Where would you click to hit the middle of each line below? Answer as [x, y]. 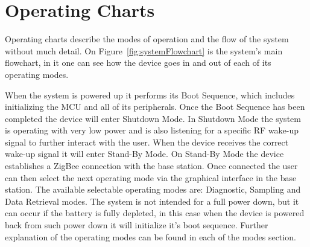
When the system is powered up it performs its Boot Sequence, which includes [150, 95]
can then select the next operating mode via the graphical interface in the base [151, 177]
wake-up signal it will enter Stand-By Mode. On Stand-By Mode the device [144, 154]
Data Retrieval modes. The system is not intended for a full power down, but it [152, 201]
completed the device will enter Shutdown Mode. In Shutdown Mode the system [153, 118]
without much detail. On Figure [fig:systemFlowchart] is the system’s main [144, 50]
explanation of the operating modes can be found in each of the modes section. [150, 236]
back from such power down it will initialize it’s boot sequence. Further [137, 225]
